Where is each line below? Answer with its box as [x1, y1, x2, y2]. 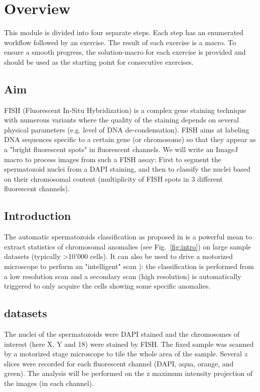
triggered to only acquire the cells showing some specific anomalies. [4, 281, 211, 291]
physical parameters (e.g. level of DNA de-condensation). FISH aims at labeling [4, 124, 249, 135]
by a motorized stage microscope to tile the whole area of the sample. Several [4, 348, 242, 359]
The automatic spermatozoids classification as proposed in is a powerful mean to [4, 231, 252, 242]
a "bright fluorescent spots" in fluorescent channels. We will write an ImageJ [4, 144, 238, 155]
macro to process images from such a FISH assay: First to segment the [4, 154, 221, 164]
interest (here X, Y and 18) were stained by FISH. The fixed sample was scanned [4, 338, 254, 349]
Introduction [4, 208, 71, 223]
